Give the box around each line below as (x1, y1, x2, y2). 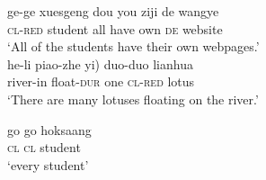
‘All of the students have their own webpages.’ (7, 37, 260, 56)
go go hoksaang (7, 120, 92, 139)
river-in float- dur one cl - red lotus (7, 72, 195, 91)
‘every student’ (7, 155, 89, 174)
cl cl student (7, 138, 81, 157)
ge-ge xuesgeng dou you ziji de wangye (7, 2, 219, 20)
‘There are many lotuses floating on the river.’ (7, 89, 259, 108)
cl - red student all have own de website (7, 19, 223, 38)
